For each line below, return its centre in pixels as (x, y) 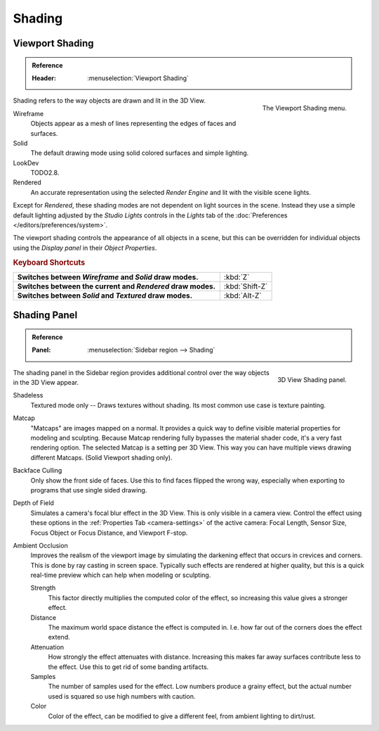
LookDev (26, 163)
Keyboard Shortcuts (49, 262)
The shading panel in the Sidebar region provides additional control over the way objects (141, 372)
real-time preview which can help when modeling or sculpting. (121, 575)
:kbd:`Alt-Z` (243, 295)
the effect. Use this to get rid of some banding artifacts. (128, 667)
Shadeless (28, 395)
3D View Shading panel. (312, 380)
